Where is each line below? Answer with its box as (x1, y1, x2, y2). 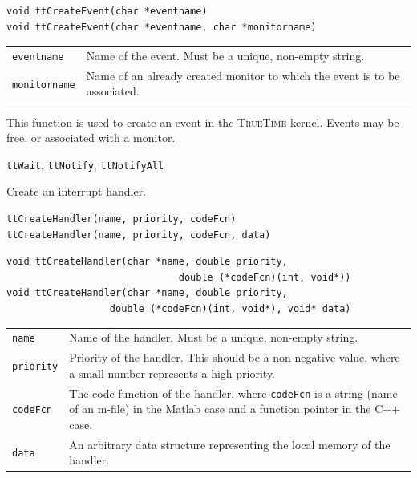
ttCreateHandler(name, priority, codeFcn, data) (6, 229, 271, 241)
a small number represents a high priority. (69, 364, 275, 381)
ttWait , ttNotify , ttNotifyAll (6, 156, 164, 172)
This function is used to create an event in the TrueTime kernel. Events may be (6, 113, 399, 130)
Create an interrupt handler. (6, 183, 147, 200)
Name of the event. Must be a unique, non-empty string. (86, 47, 365, 63)
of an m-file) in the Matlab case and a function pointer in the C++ (69, 400, 401, 417)
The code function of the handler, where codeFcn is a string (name (69, 384, 398, 401)
